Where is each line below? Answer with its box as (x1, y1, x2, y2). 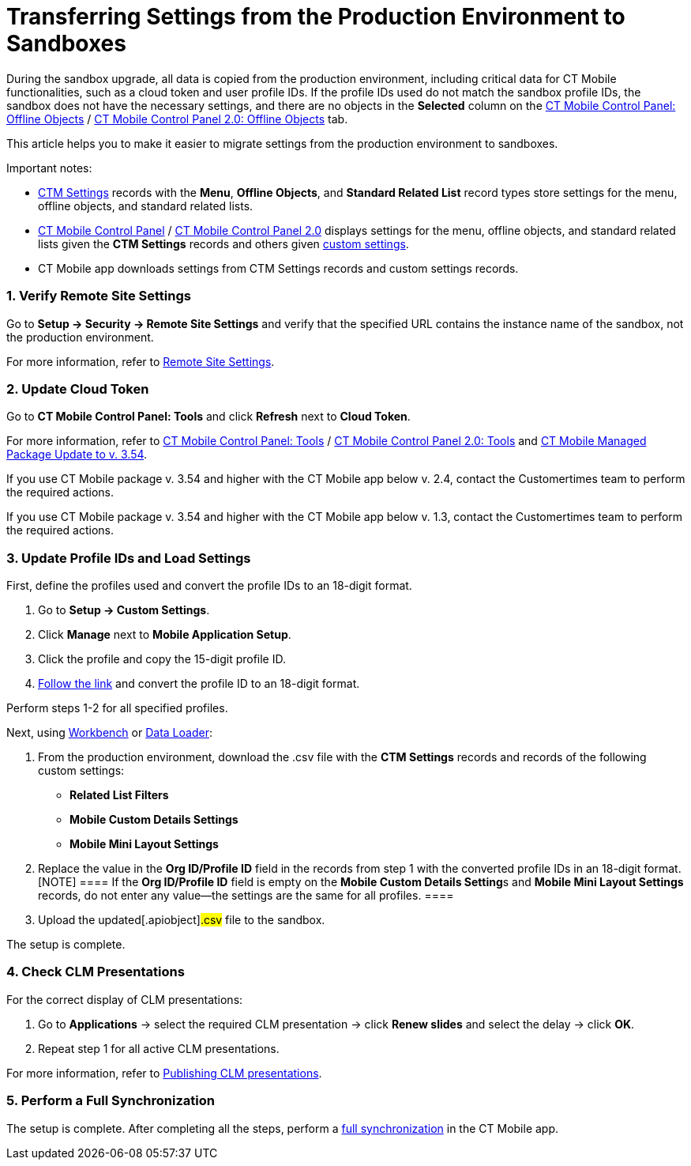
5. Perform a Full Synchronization (6, 1092, 215, 1109)
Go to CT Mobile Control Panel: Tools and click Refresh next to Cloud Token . (6, 409, 411, 424)
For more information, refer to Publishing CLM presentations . (6, 1066, 322, 1080)
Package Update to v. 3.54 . (6, 447, 148, 462)
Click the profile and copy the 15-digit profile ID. (38, 652, 286, 666)
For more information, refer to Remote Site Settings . (6, 354, 275, 368)
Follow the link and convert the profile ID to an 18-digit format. (38, 677, 360, 690)
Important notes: (6, 160, 92, 175)
